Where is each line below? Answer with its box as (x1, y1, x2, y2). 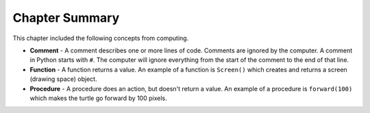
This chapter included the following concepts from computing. (12, 34, 189, 42)
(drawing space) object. (29, 75, 97, 83)
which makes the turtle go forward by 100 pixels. (29, 94, 167, 102)
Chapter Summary (12, 10, 120, 25)
